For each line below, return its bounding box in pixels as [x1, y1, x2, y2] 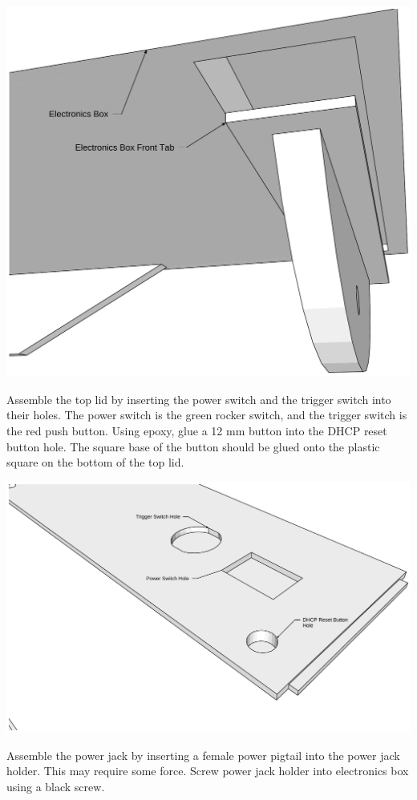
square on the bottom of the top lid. [6, 454, 184, 471]
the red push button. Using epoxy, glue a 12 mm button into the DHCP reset [6, 422, 387, 438]
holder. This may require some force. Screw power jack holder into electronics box [6, 762, 409, 779]
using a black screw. [6, 778, 105, 795]
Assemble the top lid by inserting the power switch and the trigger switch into [6, 390, 391, 407]
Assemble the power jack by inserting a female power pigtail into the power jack [6, 746, 400, 763]
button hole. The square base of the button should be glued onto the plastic [6, 438, 380, 455]
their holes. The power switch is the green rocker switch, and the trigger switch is [6, 406, 407, 423]
